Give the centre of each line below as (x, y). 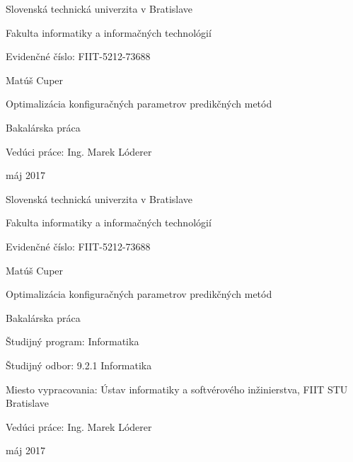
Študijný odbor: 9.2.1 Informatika (79, 365)
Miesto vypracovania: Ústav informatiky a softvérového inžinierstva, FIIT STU (177, 389)
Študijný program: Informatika (73, 341)
